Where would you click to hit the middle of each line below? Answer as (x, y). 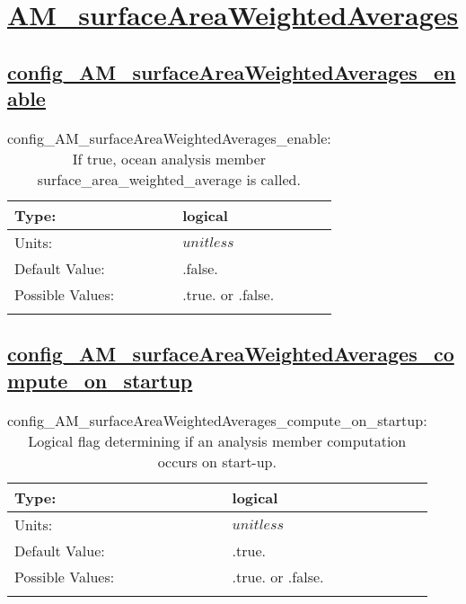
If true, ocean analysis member (169, 158)
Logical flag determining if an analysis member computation (217, 440)
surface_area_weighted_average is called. (169, 179)
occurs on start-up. (217, 461)
